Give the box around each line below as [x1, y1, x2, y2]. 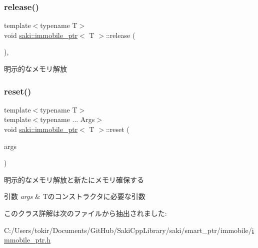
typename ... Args [40, 114, 95, 124]
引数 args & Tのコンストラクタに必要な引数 [4, 191, 145, 201]
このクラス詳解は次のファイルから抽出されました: [4, 207, 167, 218]
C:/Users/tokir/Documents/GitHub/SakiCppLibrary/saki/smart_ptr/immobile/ [4, 224, 252, 235]
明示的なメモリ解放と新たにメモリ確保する [4, 174, 144, 184]
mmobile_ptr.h [4, 234, 51, 245]
